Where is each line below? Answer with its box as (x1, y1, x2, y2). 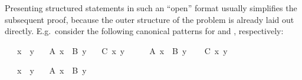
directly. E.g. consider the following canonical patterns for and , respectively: (5, 25, 284, 37)
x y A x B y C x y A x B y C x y (17, 44, 228, 56)
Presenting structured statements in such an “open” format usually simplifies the (5, 2, 297, 14)
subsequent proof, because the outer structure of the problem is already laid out (5, 13, 294, 25)
